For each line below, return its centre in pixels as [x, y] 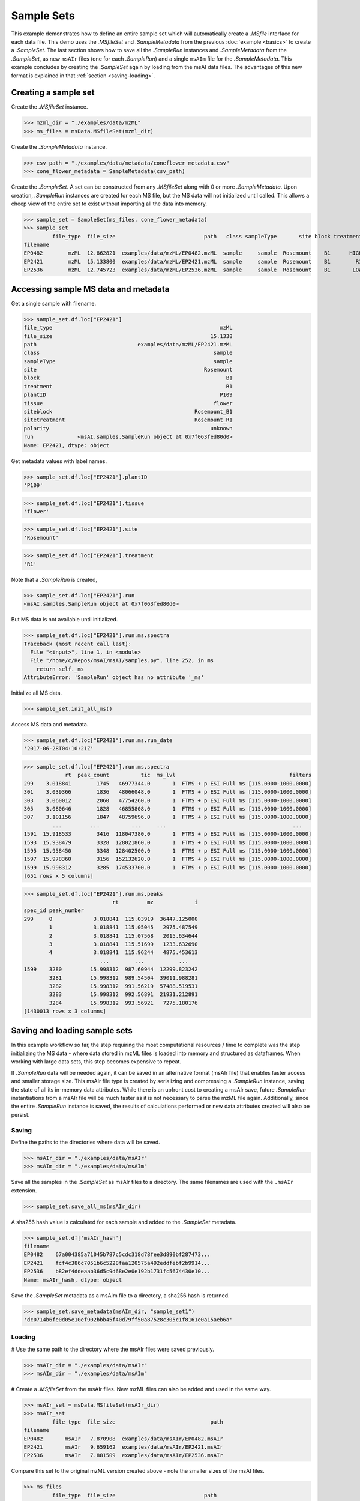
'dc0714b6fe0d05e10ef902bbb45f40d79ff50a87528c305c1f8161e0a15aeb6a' [128, 1320]
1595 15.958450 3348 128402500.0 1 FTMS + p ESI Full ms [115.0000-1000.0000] [168, 850]
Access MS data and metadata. [50, 725]
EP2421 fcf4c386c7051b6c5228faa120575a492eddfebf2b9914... [117, 1263]
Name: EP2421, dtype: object [67, 445]
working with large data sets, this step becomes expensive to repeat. [96, 1062]
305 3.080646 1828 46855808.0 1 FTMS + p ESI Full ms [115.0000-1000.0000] [168, 808]
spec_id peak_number [54, 911]
